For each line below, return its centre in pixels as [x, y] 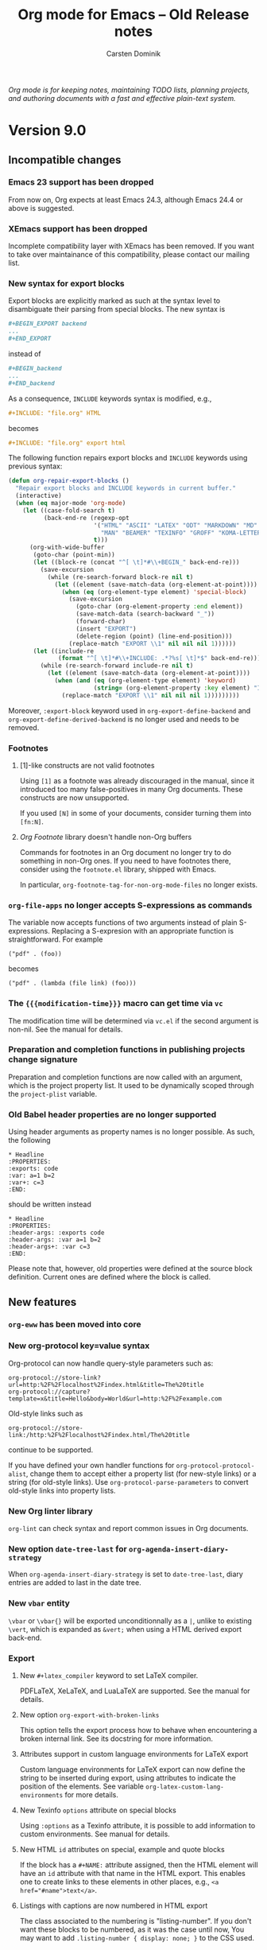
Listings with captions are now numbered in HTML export [114, 1905]
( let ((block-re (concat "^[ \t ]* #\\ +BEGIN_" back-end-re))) [136, 562]
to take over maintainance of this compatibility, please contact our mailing [129, 254]
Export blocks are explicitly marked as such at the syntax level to [114, 301]
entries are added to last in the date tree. [75, 1583]
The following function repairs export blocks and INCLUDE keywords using [128, 458]
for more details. [92, 1794]
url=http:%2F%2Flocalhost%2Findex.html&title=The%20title [106, 1385]
